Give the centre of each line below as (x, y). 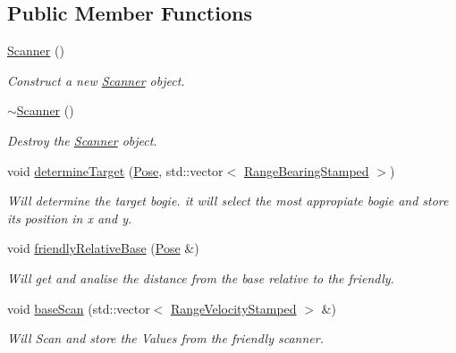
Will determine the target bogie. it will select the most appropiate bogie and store (228, 201)
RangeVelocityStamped (234, 308)
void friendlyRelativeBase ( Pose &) (103, 248)
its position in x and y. (70, 218)
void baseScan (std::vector (79, 308)
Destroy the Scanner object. (82, 140)
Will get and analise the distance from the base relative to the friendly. (201, 277)
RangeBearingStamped (306, 170)
